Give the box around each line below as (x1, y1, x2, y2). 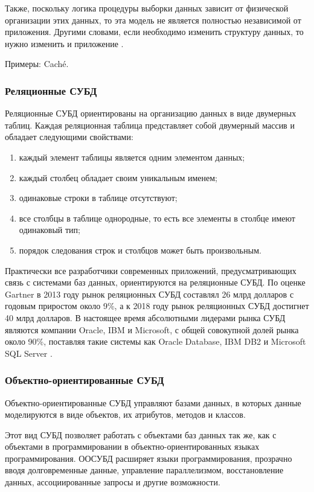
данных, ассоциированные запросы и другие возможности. (5, 476, 220, 488)
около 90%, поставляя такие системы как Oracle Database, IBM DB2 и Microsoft (5, 335, 306, 348)
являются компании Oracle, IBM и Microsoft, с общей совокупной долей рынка (5, 323, 299, 336)
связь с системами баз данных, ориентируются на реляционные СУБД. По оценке (5, 276, 306, 289)
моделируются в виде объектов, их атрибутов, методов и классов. (5, 408, 246, 421)
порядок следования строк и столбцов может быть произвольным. (19, 243, 261, 256)
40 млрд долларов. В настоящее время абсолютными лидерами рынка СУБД (5, 311, 286, 324)
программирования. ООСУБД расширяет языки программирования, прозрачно (5, 452, 292, 464)
